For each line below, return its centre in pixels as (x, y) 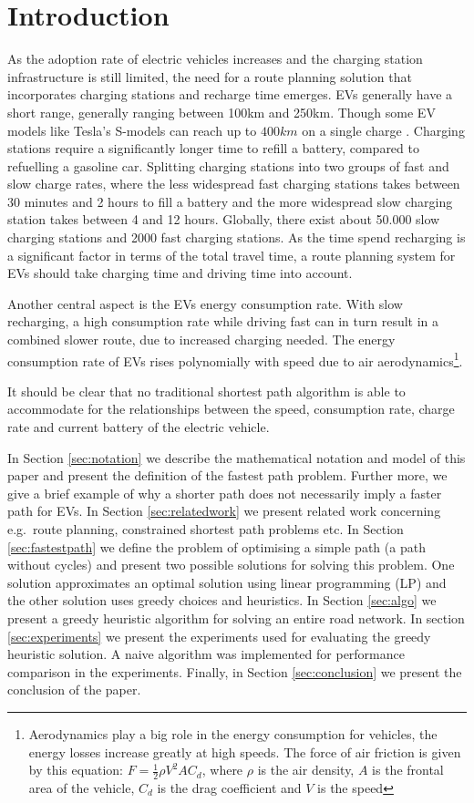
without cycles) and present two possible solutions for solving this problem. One (231, 565)
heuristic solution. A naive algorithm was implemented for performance (206, 654)
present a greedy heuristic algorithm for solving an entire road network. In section (236, 618)
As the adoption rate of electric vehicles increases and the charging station (215, 59)
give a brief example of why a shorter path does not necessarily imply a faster (225, 493)
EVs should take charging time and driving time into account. (180, 273)
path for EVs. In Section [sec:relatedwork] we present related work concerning (224, 511)
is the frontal (408, 770)
